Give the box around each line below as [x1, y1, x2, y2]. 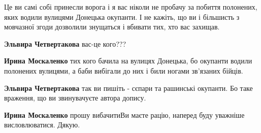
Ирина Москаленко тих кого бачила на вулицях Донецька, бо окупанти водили [4, 55, 252, 66]
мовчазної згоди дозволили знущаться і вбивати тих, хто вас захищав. [4, 21, 220, 32]
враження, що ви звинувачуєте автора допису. [4, 92, 146, 103]
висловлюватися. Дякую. [4, 119, 80, 130]
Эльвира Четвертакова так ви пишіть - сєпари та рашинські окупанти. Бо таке [4, 82, 253, 93]
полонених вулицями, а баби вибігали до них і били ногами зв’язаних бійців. [4, 65, 243, 76]
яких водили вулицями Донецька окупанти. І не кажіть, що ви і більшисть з [4, 11, 240, 22]
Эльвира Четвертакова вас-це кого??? [4, 38, 126, 49]
